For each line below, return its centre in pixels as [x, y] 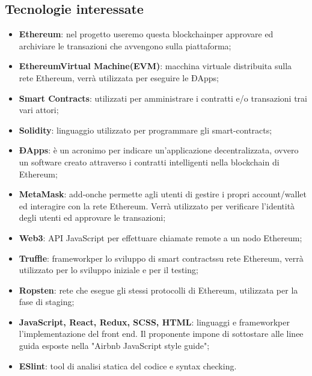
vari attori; [39, 110]
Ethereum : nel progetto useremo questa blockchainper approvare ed [146, 34]
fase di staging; [47, 302]
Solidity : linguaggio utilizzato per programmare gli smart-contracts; [145, 130]
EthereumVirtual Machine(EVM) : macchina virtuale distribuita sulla [155, 66]
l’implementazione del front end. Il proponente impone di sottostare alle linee [161, 334]
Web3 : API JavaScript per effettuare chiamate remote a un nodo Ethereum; [161, 237]
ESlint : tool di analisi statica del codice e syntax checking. [128, 365]
